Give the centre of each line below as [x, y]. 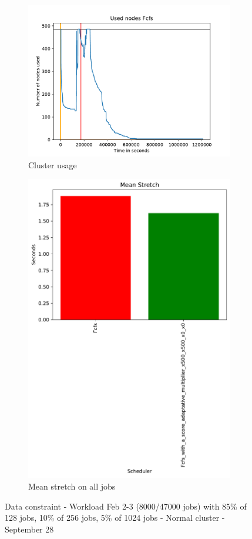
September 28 [29, 529]
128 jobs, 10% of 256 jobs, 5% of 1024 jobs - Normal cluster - [115, 518]
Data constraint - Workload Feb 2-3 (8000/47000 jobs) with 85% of [126, 506]
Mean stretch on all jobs [72, 486]
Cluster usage [53, 164]
